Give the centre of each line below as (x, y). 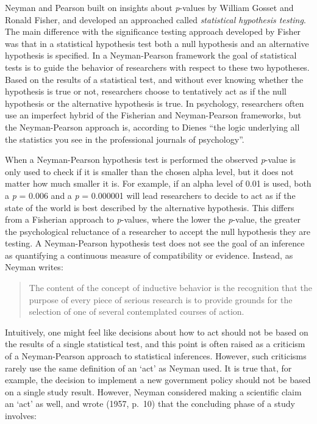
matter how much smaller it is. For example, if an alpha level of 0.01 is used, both (158, 183)
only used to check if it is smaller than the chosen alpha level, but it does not (149, 171)
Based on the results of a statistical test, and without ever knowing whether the (154, 79)
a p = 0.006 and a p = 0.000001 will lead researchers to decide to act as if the (150, 195)
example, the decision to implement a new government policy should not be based (158, 380)
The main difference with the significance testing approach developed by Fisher (153, 31)
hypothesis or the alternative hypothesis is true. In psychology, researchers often (155, 103)
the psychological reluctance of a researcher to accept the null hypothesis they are (158, 231)
